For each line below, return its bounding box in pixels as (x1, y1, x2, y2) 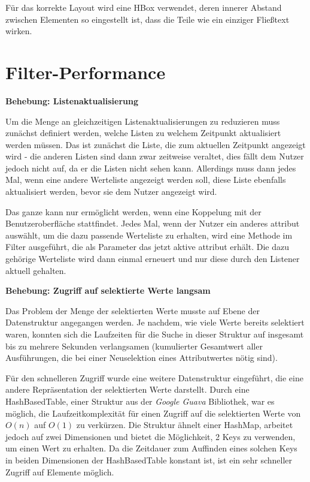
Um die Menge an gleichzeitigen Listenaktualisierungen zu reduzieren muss (5, 115, 280, 127)
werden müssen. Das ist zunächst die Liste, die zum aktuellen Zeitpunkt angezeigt (5, 138, 306, 150)
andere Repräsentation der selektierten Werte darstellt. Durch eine (5, 383, 250, 396)
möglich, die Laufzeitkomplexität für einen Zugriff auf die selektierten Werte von (5, 406, 301, 419)
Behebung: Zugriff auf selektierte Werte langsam (5, 284, 211, 297)
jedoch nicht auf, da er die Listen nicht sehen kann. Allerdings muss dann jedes (5, 161, 296, 174)
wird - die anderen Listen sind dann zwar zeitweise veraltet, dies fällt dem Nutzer (5, 150, 304, 162)
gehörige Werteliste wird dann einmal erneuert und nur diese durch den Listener (5, 252, 300, 265)
